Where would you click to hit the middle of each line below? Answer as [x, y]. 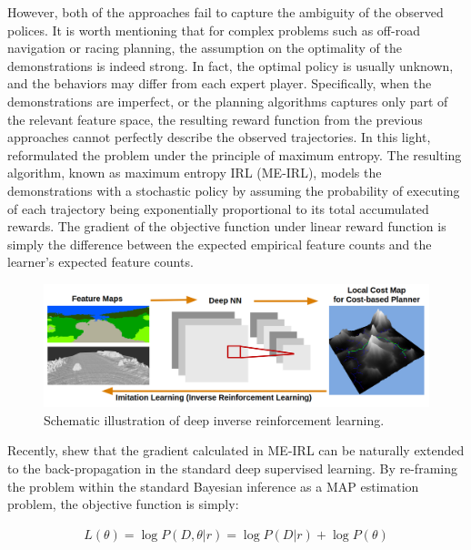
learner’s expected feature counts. [100, 262]
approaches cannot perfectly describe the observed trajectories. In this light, [219, 137]
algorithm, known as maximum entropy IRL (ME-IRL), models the [195, 173]
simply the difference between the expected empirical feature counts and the [220, 244]
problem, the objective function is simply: [123, 504]
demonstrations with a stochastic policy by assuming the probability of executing [234, 190]
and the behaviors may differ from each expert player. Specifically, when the [220, 83]
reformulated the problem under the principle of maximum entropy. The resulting [235, 154]
